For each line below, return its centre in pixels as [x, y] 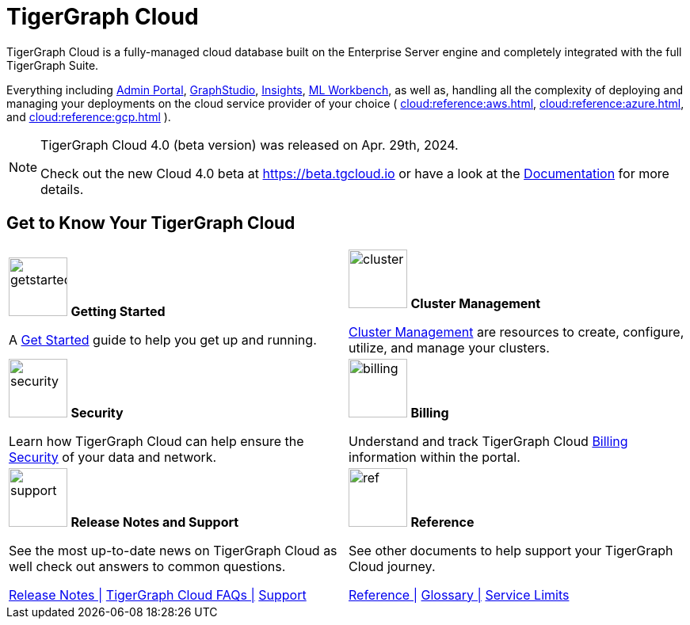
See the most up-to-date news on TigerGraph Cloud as [173, 550]
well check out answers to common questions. [147, 566]
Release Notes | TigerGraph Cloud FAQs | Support [158, 595]
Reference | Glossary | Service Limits [459, 595]
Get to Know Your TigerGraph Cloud [151, 223]
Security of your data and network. [113, 457]
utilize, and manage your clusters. [449, 347]
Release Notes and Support [155, 522]
